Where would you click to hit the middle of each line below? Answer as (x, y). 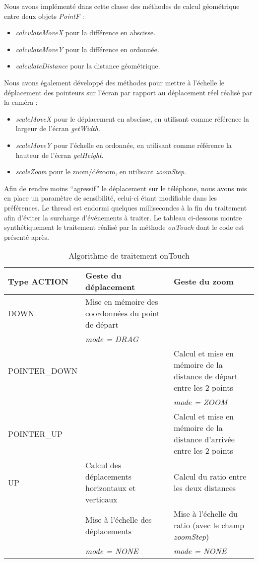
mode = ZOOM (201, 402)
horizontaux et (111, 488)
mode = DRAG (112, 339)
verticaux (101, 499)
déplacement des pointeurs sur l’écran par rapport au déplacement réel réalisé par (128, 92)
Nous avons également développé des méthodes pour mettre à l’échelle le (114, 82)
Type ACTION (38, 281)
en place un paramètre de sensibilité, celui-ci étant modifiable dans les (110, 198)
